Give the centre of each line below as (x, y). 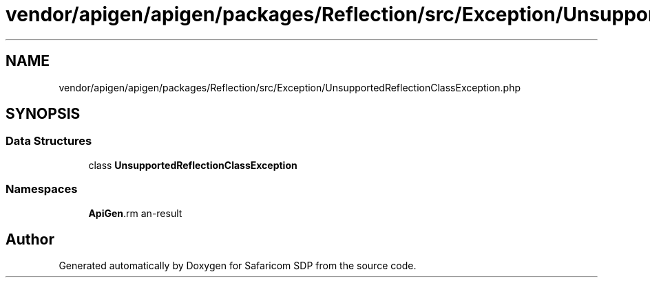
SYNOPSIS (43, 114)
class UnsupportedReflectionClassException (193, 165)
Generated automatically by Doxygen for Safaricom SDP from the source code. (238, 266)
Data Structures (49, 141)
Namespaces (42, 189)
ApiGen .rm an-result (135, 213)
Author (30, 239)
